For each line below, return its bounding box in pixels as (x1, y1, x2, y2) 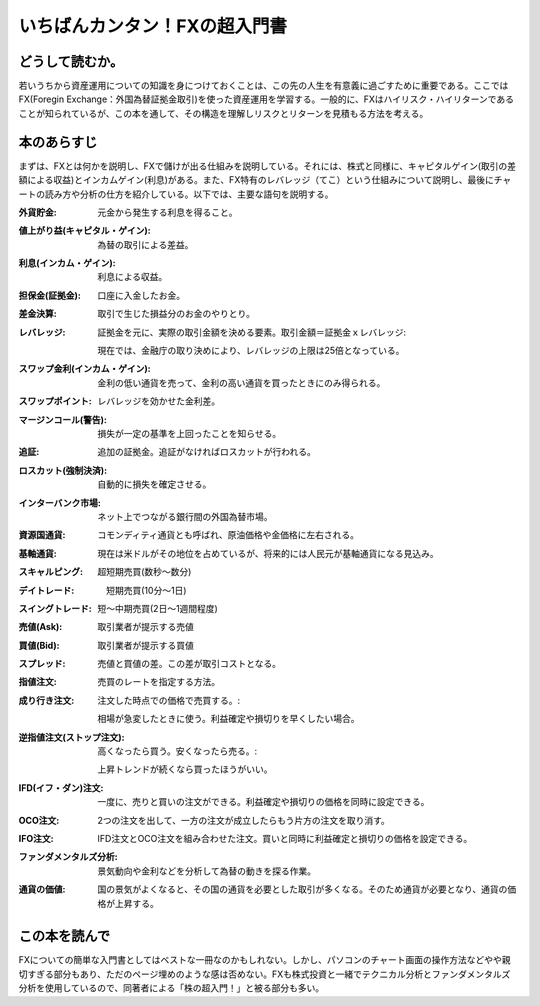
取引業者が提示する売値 (97, 621, 194, 633)
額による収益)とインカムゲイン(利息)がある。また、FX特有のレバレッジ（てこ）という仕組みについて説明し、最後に (18, 174, 495, 186)
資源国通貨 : (18, 529, 66, 541)
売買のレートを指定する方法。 (97, 676, 220, 688)
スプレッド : (18, 658, 66, 670)
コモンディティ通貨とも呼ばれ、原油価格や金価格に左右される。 (97, 529, 360, 541)
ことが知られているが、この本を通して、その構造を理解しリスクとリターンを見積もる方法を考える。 (18, 107, 429, 119)
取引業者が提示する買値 (97, 639, 194, 651)
